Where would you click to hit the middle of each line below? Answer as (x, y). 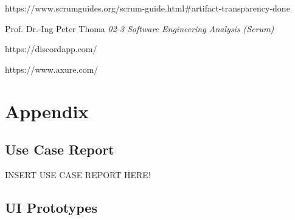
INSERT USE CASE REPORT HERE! (78, 174)
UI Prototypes (51, 207)
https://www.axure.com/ (52, 69)
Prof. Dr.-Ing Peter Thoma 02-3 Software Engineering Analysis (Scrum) (140, 28)
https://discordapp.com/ (51, 49)
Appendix (47, 111)
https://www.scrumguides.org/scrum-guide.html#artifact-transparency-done (147, 8)
